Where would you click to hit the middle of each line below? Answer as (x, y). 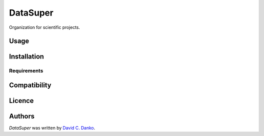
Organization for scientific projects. (44, 27)
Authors (22, 116)
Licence (22, 101)
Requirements (26, 71)
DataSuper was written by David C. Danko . (52, 128)
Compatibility (30, 85)
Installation (26, 57)
